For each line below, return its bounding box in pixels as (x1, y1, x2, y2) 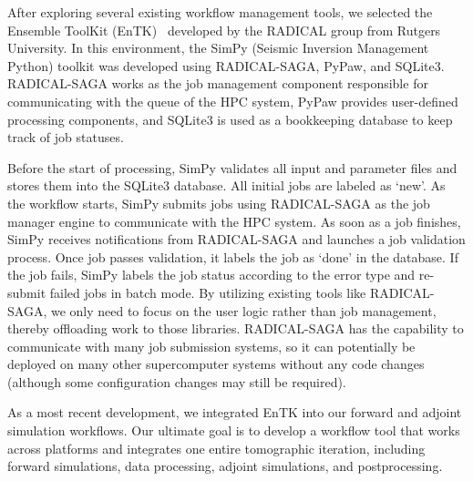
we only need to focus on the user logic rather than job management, (50, 301, 437, 320)
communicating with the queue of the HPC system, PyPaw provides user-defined (7, 91, 458, 110)
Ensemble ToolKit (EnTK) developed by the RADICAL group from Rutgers (7, 20, 441, 39)
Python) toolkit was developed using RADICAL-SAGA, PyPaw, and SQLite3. (7, 56, 445, 75)
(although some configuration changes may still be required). (7, 372, 346, 391)
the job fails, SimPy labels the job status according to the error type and (7, 265, 416, 284)
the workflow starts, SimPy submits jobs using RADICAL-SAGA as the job (7, 193, 430, 212)
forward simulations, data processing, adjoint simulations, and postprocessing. (7, 456, 443, 476)
